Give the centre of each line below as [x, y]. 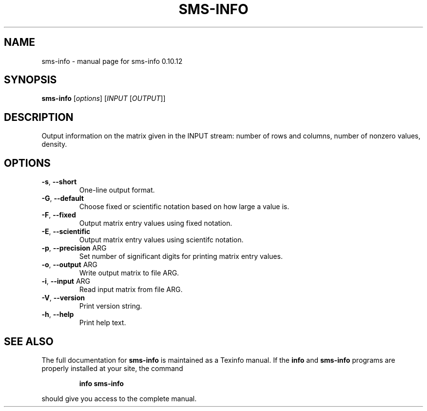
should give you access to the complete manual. [119, 398]
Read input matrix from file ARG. [131, 290]
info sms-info [101, 383]
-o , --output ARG [69, 265]
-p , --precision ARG [74, 248]
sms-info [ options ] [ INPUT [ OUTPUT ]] [104, 98]
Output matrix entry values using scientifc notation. [161, 240]
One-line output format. [117, 190]
